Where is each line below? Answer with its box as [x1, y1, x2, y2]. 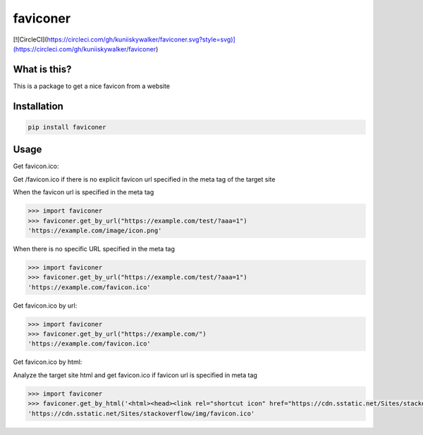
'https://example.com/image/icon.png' [27, 226, 162, 234]
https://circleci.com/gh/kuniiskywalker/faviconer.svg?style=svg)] [47, 35, 235, 44]
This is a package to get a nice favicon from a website [13, 82, 171, 90]
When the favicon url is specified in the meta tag [13, 188, 154, 196]
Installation [13, 100, 63, 112]
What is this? [13, 63, 72, 75]
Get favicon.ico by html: [13, 358, 82, 366]
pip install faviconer [27, 123, 106, 131]
